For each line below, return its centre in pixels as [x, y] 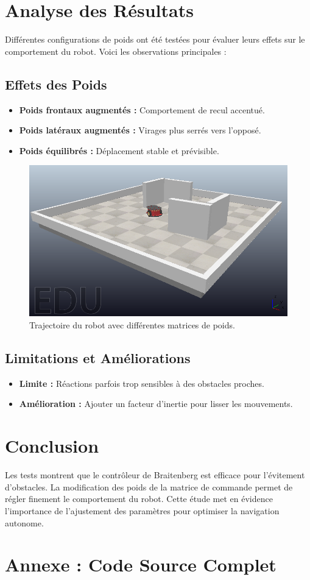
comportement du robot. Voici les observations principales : [116, 51]
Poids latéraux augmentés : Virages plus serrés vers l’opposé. [140, 130]
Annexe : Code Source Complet [141, 564]
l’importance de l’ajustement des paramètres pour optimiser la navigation [142, 510]
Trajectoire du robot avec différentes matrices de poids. [132, 325]
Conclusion [52, 446]
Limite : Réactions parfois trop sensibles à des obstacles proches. [142, 383]
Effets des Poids [56, 84]
